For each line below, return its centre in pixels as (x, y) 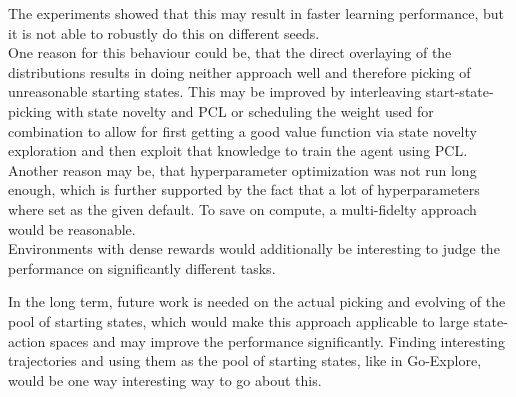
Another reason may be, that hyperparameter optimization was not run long (242, 169)
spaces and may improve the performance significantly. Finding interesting (277, 340)
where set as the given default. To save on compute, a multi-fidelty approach (242, 208)
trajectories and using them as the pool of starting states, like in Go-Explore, (245, 360)
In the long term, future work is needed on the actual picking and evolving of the (257, 301)
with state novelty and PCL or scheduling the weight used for (245, 110)
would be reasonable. (72, 228)
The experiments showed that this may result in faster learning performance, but (256, 13)
